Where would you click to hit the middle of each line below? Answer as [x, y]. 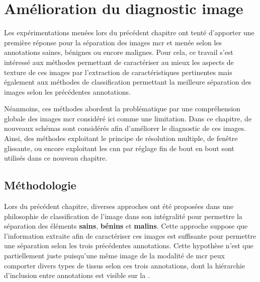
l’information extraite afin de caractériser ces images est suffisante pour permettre [130, 235]
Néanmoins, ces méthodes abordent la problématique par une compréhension [122, 109]
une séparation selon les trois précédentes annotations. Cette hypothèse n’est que [129, 245]
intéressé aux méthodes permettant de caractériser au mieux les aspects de [119, 62]
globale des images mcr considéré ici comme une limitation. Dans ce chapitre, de [128, 118]
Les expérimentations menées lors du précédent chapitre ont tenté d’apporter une [129, 32]
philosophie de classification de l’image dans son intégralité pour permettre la [123, 216]
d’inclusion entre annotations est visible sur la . [77, 275]
